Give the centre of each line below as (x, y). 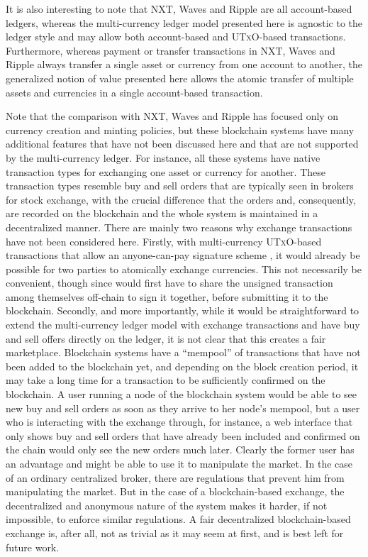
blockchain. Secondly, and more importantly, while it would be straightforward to (183, 310)
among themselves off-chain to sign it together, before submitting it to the (167, 296)
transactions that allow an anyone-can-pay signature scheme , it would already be (183, 255)
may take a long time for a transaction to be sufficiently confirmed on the (166, 380)
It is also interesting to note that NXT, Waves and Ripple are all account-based (179, 9)
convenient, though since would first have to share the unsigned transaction (169, 283)
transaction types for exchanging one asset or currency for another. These (166, 171)
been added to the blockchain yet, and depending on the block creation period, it (182, 366)
